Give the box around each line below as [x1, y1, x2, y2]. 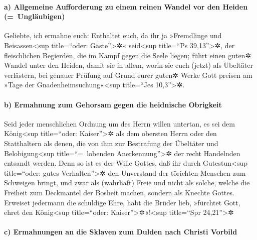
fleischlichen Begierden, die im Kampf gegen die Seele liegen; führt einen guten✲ [4, 50, 251, 60]
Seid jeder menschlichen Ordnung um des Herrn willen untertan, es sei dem [4, 118, 235, 129]
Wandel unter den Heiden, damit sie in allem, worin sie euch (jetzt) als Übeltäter [4, 60, 253, 70]
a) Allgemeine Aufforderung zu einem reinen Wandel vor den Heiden [4, 1, 248, 12]
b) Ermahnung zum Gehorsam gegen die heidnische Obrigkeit [4, 99, 222, 109]
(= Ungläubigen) [4, 11, 65, 22]
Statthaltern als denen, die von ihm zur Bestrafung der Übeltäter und [4, 138, 218, 148]
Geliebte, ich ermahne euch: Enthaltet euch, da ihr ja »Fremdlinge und [4, 30, 222, 41]
